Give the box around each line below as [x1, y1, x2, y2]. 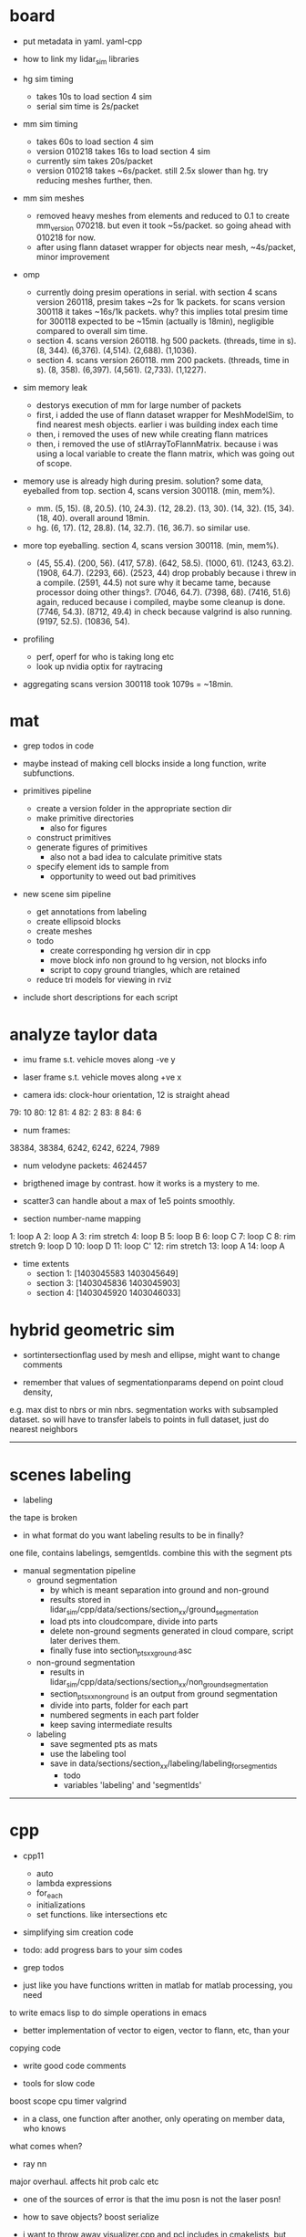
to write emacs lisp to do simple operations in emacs [9, 2007, 208, 2018]
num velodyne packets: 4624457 [22, 1160, 148, 1171]
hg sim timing [22, 73, 75, 84]
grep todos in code [22, 740, 94, 751]
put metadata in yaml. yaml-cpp [22, 36, 143, 47]
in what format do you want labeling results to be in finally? [22, 1530, 244, 1541]
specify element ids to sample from [36, 862, 169, 873]
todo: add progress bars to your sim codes [22, 1945, 183, 1955]
